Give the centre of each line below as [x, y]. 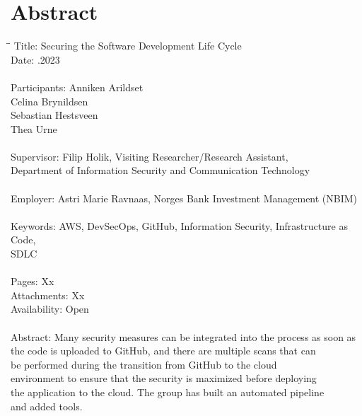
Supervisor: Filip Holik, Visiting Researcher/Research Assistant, [150, 156]
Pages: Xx [33, 281]
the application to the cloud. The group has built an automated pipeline [168, 392]
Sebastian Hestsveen [54, 115]
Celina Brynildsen [49, 101]
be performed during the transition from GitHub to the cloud [144, 364]
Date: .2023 [35, 59]
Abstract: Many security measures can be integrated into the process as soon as [183, 336]
